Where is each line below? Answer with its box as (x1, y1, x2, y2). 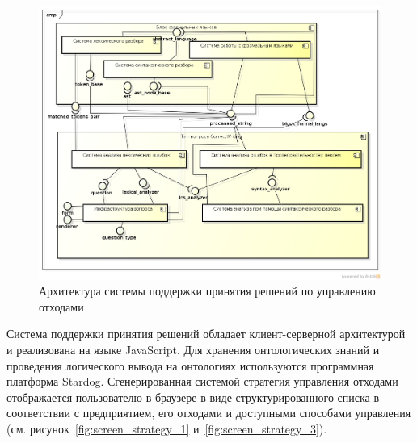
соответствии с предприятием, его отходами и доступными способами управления (6, 404, 411, 421)
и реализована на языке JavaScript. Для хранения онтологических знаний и (6, 341, 380, 357)
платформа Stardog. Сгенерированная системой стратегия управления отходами (6, 373, 398, 390)
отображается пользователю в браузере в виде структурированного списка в (6, 388, 380, 405)
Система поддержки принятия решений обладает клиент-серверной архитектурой (6, 325, 406, 342)
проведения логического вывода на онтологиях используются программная (6, 357, 374, 374)
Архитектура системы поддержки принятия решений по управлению (39, 282, 376, 299)
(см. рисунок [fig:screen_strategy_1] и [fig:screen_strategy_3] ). (6, 420, 327, 437)
